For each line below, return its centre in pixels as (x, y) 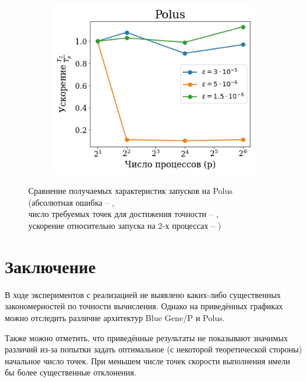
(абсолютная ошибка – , (71, 202)
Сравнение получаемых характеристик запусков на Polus (131, 191)
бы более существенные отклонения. (71, 372)
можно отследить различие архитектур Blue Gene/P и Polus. (115, 317)
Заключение (50, 266)
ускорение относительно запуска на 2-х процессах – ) (125, 226)
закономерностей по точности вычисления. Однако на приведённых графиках (144, 306)
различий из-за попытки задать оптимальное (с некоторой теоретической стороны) (154, 349)
